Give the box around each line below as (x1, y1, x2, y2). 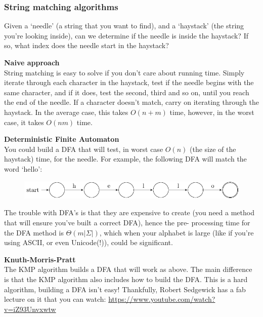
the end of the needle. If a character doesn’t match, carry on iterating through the (4, 97, 259, 107)
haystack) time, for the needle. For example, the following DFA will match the (4, 153, 247, 164)
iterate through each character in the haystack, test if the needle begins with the (4, 77, 254, 88)
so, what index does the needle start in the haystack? (4, 40, 169, 51)
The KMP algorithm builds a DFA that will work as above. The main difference (4, 264, 252, 274)
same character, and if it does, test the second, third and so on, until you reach (4, 87, 249, 97)
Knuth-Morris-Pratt (4, 254, 76, 264)
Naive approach (4, 57, 60, 67)
